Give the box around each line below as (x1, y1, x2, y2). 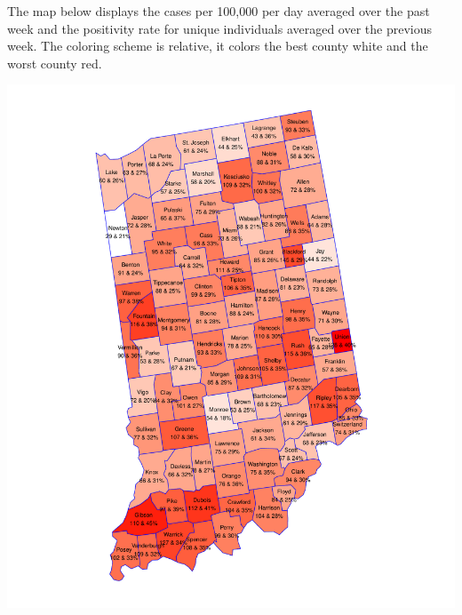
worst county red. (7, 53, 102, 72)
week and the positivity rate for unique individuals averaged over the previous (7, 19, 433, 37)
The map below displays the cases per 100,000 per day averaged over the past (7, 2, 430, 20)
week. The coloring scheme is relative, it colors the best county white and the (7, 36, 428, 55)
